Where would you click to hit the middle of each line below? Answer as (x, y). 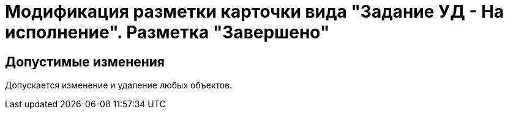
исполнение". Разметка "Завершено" (167, 32)
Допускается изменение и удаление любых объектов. (119, 85)
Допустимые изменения (85, 62)
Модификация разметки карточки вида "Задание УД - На (255, 12)
